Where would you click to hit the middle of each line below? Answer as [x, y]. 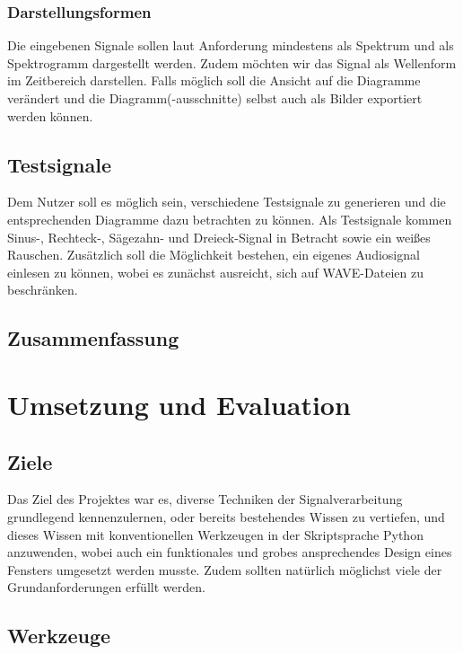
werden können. [50, 115]
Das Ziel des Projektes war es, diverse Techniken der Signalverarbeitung [205, 499]
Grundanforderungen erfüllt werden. [106, 587]
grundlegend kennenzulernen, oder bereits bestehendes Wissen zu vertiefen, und [226, 516]
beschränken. [43, 290]
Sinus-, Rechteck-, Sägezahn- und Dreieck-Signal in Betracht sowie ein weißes [219, 237]
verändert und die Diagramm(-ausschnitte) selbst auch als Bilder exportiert [215, 98]
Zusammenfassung [93, 338]
